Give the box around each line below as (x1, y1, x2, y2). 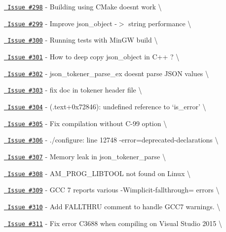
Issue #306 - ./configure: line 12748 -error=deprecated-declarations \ (7, 135, 219, 145)
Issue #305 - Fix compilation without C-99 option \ (7, 118, 167, 128)
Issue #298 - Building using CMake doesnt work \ (7, 1, 162, 11)
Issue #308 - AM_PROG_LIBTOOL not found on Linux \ (7, 168, 190, 178)
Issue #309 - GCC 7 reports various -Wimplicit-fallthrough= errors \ (7, 185, 220, 195)
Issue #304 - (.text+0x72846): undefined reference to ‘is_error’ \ (7, 101, 206, 111)
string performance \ (128, 18, 191, 28)
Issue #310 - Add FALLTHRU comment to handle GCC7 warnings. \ (7, 201, 221, 211)
